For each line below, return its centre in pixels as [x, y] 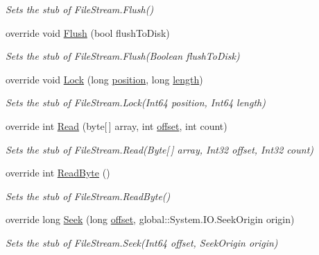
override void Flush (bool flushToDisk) [88, 32]
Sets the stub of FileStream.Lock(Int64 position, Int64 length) [136, 102]
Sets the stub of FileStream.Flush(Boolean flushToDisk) [123, 56]
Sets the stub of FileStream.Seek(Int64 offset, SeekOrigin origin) [142, 242]
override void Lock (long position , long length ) [104, 79]
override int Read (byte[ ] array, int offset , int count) [117, 125]
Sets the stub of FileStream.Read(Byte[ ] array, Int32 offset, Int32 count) [160, 149]
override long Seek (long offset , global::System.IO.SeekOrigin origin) [150, 219]
